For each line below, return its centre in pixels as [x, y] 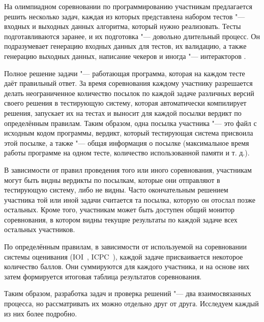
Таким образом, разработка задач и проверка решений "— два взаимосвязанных [128, 293]
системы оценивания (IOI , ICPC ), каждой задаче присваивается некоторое [124, 256]
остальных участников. [40, 229]
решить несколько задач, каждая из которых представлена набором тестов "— [125, 16]
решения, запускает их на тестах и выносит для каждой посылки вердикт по [123, 112]
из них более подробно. [41, 313]
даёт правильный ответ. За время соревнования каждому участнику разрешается [128, 83]
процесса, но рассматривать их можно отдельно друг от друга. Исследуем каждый [131, 303]
